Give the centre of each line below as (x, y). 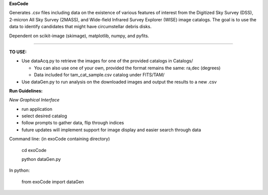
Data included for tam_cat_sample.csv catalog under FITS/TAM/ (99, 75)
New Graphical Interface (34, 100)
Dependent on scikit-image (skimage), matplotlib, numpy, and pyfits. (79, 36)
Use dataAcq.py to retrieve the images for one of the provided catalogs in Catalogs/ (107, 61)
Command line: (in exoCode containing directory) (60, 139)
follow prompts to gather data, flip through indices (73, 123)
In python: (19, 170)
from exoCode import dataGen (53, 182)
